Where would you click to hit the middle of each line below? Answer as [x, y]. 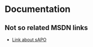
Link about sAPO [29, 39]
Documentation [38, 9]
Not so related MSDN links [46, 28]
